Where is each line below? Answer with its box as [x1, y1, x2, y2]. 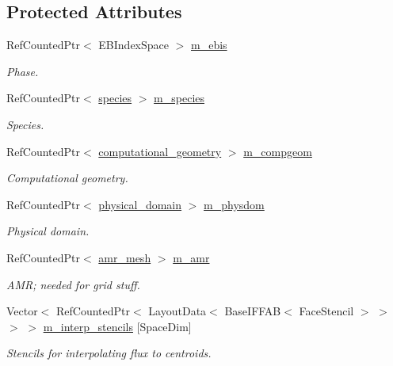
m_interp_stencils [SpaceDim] [43, 318, 192, 334]
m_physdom [204, 196, 265, 212]
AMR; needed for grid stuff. [6, 276, 140, 292]
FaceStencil [299, 303, 354, 319]
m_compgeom [243, 143, 312, 159]
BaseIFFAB [224, 303, 281, 319]
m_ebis [191, 36, 227, 53]
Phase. [6, 63, 39, 79]
